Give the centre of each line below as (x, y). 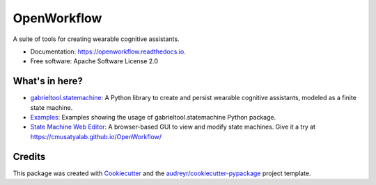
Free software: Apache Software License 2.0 (94, 61)
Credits (29, 156)
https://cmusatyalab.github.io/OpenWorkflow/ (96, 136)
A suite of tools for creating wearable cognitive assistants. (96, 39)
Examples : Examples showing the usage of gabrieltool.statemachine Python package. (153, 118)
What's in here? (48, 81)
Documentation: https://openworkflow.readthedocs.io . (108, 51)
